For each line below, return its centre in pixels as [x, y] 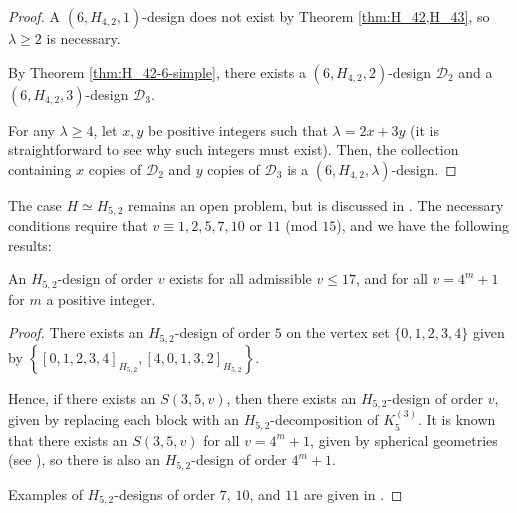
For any [31, 129]
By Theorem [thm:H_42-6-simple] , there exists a [157, 71]
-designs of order [165, 493]
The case [35, 204]
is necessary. [83, 38]
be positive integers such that [237, 129]
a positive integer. [101, 298]
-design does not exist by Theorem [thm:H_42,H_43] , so [316, 16]
